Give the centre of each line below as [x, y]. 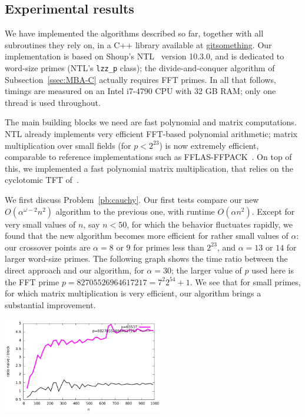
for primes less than [169, 247]
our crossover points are [48, 247]
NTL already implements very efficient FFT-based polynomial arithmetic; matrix [151, 134]
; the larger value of [206, 270]
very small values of [40, 224]
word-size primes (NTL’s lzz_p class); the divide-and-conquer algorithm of [140, 67]
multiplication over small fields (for [68, 145]
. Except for [273, 211]
